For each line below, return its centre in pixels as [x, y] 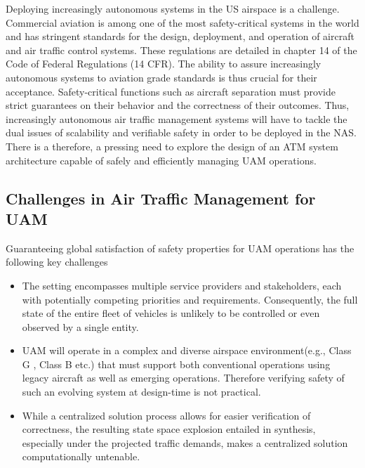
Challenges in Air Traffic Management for [161, 198]
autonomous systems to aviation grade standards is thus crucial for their [161, 77]
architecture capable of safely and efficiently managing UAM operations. [161, 160]
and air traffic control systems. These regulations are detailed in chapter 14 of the [181, 50]
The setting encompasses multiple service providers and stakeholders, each [182, 285]
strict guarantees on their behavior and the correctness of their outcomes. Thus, [178, 105]
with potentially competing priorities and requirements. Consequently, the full [190, 299]
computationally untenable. [81, 456]
